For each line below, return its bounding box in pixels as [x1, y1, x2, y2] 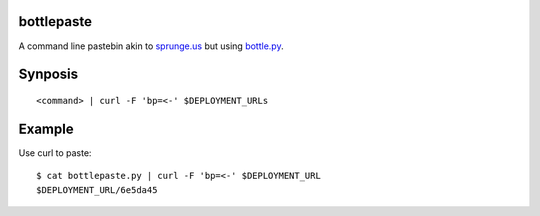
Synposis [18, 66, 79, 83]
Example [18, 120, 74, 137]
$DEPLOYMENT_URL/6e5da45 [36, 184, 158, 195]
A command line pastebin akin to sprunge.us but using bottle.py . [18, 40, 284, 52]
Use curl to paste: [18, 146, 92, 159]
